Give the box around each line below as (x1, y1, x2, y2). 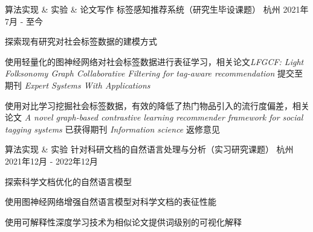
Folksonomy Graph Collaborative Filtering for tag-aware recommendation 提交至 (5, 67, 303, 80)
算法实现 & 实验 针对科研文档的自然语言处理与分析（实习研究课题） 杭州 (5, 143, 294, 155)
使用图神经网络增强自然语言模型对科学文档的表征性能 (5, 195, 216, 208)
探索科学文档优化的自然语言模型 (5, 175, 132, 187)
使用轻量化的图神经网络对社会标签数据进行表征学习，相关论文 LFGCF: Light (5, 55, 304, 67)
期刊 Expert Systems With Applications (5, 78, 150, 91)
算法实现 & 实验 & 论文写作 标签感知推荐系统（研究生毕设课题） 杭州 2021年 (5, 3, 309, 15)
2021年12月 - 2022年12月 (5, 154, 98, 167)
